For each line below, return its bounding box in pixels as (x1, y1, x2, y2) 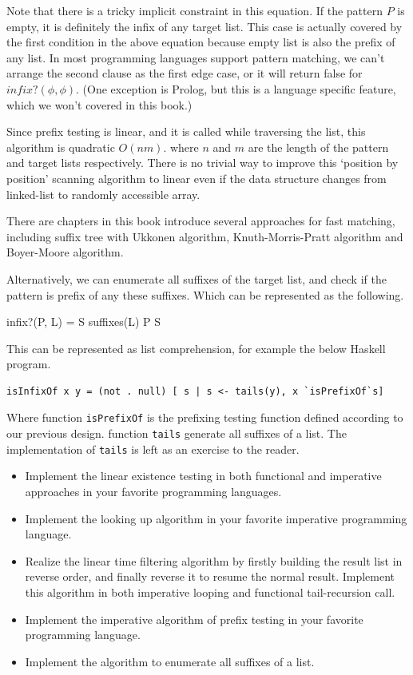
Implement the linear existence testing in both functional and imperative (25, 467, 382, 484)
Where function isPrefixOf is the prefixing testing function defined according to (6, 409, 403, 426)
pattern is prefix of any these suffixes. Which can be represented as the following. (6, 286, 404, 303)
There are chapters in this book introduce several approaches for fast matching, (6, 212, 395, 229)
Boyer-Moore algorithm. (6, 244, 124, 260)
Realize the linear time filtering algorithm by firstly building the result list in (25, 552, 403, 569)
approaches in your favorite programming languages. (25, 483, 282, 500)
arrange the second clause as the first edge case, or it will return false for (6, 65, 363, 81)
